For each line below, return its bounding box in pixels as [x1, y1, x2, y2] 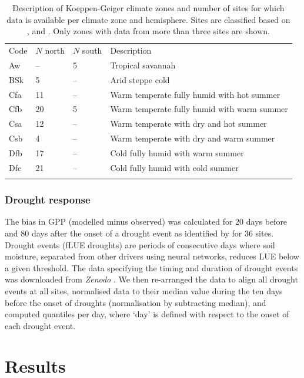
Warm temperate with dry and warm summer [110, 132, 275, 144]
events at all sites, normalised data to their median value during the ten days [5, 284, 283, 297]
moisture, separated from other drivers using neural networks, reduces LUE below [5, 250, 299, 262]
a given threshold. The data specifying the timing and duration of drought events [5, 261, 298, 274]
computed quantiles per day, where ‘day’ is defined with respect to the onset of [5, 308, 289, 320]
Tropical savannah [110, 58, 176, 71]
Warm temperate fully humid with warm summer [110, 103, 288, 115]
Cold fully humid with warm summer [110, 146, 244, 159]
